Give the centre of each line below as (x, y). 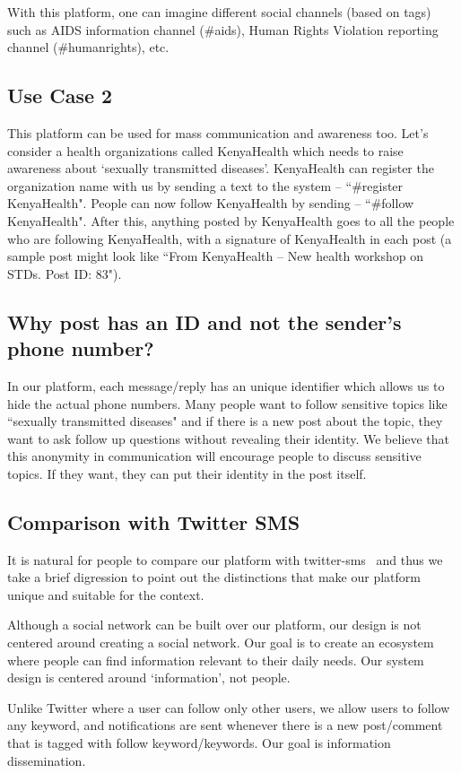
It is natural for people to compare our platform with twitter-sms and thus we (225, 559)
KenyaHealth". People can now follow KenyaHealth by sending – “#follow (211, 203)
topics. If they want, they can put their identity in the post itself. (187, 473)
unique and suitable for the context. (106, 594)
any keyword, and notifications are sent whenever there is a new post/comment (225, 725)
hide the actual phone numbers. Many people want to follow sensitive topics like (227, 403)
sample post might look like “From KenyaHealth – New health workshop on (216, 256)
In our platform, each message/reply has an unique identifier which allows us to (226, 385)
